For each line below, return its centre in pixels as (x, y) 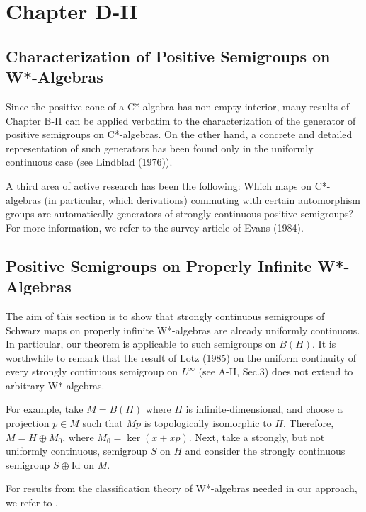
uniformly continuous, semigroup (77, 451)
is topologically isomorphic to (208, 423)
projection (28, 423)
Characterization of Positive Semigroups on (168, 56)
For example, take (45, 409)
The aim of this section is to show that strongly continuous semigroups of (165, 315)
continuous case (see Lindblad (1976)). (89, 162)
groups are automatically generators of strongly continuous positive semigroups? (180, 214)
